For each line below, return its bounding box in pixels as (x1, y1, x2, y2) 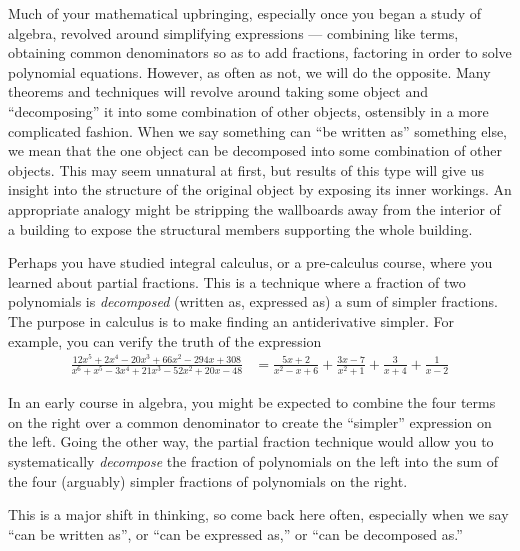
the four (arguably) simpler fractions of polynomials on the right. (8, 470, 408, 491)
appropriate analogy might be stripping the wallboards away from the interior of (8, 198, 501, 219)
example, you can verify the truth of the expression (8, 330, 322, 351)
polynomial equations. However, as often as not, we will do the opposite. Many (8, 61, 491, 82)
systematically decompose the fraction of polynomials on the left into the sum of (8, 451, 498, 472)
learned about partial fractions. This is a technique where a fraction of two (8, 271, 466, 292)
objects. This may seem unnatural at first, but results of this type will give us (8, 159, 484, 180)
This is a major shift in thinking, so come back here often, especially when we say (8, 504, 509, 525)
